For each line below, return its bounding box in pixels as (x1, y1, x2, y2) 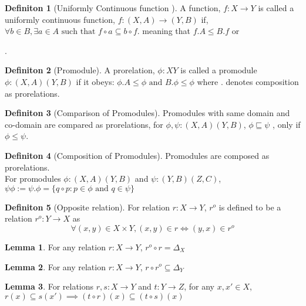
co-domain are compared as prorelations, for (5, 118, 163, 130)
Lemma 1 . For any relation (5, 240, 106, 253)
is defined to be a (218, 200, 281, 213)
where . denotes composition (197, 75, 299, 87)
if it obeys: (76, 75, 115, 87)
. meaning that (137, 25, 190, 37)
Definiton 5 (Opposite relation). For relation (5, 200, 170, 213)
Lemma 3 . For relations (5, 280, 94, 293)
